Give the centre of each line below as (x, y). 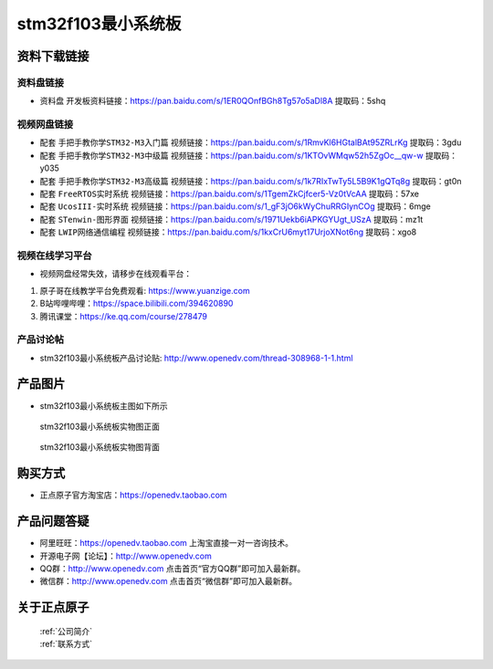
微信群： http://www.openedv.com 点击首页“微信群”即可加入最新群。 (168, 581)
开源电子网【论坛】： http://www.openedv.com (126, 556)
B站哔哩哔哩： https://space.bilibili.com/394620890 (136, 303)
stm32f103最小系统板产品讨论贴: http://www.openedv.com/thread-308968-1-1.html (196, 358)
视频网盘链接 (45, 125)
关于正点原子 (53, 607)
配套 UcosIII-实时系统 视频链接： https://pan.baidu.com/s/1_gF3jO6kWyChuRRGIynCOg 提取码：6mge (235, 206)
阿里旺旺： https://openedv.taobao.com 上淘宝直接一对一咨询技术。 (167, 543)
